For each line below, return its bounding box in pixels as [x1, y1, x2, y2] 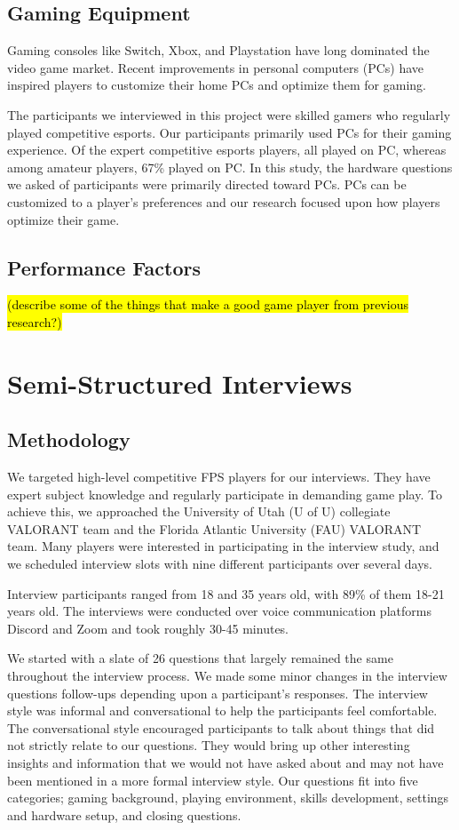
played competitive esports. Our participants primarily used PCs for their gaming [7, 123, 452, 141]
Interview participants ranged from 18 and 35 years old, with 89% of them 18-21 [7, 584, 445, 603]
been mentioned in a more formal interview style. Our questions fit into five [7, 770, 418, 789]
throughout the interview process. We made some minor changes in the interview [7, 666, 447, 685]
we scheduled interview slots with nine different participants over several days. [7, 555, 432, 573]
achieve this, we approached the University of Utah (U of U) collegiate [7, 502, 391, 521]
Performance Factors [7, 253, 201, 281]
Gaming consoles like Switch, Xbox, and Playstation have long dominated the [7, 41, 430, 60]
